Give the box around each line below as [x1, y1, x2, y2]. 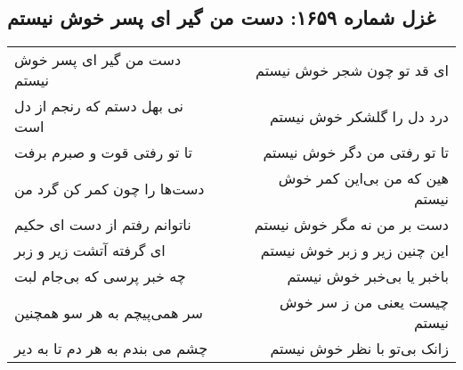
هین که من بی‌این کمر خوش [278, 168, 449, 189]
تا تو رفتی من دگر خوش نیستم [263, 142, 449, 163]
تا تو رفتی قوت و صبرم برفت [14, 142, 193, 163]
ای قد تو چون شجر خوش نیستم [256, 59, 449, 80]
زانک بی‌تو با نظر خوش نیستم [270, 338, 449, 359]
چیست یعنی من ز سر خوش [279, 292, 449, 313]
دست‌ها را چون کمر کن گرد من [14, 177, 205, 199]
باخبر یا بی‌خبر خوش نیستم [287, 266, 449, 287]
